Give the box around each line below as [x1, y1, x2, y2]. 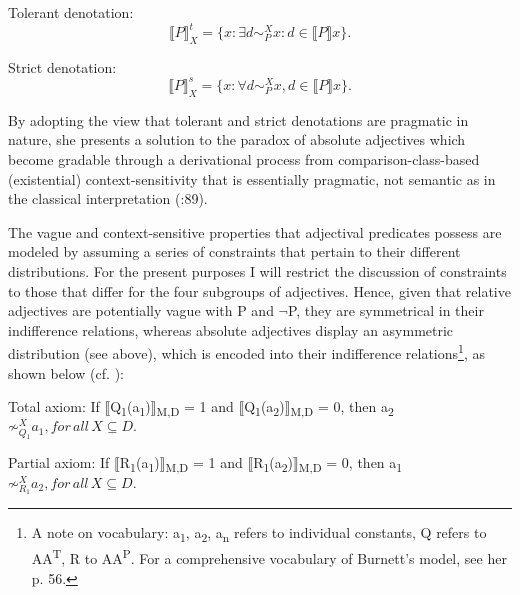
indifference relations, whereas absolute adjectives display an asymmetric [8, 319, 454, 340]
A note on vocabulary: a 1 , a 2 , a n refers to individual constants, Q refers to [31, 522, 487, 546]
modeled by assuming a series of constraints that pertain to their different [8, 241, 461, 262]
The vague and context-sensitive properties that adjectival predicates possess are [8, 221, 502, 242]
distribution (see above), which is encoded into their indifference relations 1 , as [8, 340, 485, 363]
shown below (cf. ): [8, 362, 124, 383]
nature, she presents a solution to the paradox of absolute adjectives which [8, 129, 466, 150]
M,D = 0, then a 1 [298, 452, 403, 476]
